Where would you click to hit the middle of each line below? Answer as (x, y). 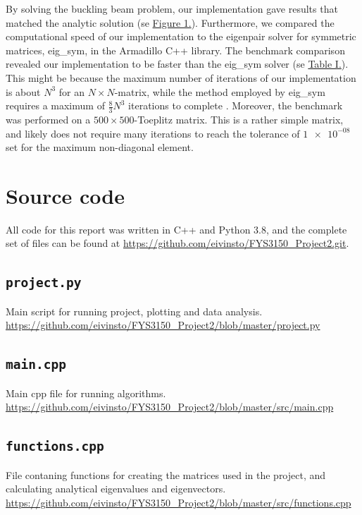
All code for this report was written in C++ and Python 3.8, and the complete (176, 229)
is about (23, 91)
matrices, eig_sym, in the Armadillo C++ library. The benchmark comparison (175, 50)
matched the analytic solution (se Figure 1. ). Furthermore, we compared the (170, 22)
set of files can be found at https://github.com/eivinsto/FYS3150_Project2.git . (177, 243)
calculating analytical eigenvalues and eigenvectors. (116, 489)
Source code (65, 195)
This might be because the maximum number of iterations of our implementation (181, 77)
